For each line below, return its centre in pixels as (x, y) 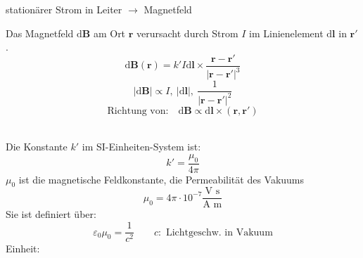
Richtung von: (138, 111)
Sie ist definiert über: (51, 214)
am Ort (109, 33)
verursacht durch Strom (187, 33)
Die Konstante (37, 147)
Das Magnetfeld (40, 33)
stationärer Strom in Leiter (64, 9)
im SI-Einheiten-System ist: (141, 147)
